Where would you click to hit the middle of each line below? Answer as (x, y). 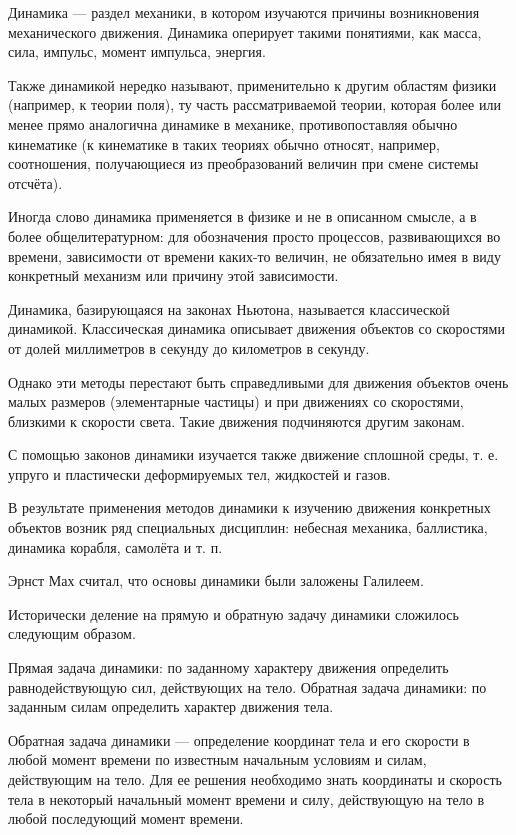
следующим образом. (72, 633)
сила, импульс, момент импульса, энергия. (137, 51)
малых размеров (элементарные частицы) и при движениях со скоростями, (236, 401)
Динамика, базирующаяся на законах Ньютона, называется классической (229, 308)
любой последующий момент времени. (126, 818)
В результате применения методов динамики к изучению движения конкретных (249, 507)
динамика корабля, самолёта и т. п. (115, 546)
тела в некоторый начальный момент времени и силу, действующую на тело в (246, 798)
